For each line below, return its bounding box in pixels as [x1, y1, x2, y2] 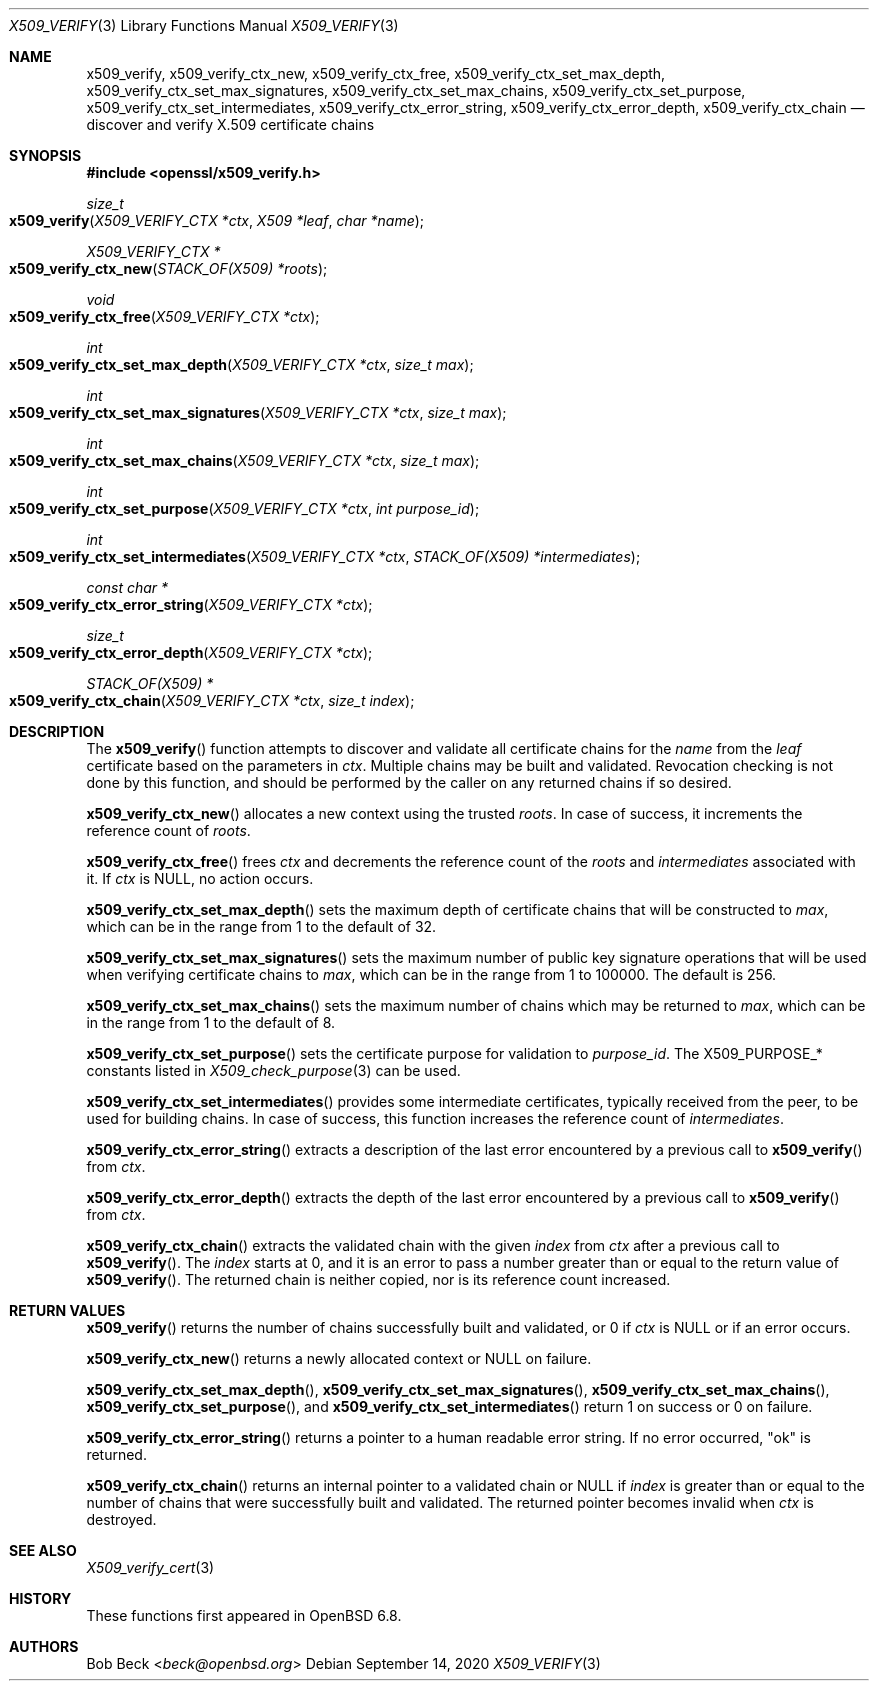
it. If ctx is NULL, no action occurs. [86, 870, 314, 887]
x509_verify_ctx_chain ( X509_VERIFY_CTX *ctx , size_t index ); [9, 692, 415, 709]
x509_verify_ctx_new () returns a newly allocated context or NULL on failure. [86, 1350, 592, 1367]
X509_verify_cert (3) [86, 1559, 215, 1576]
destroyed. [86, 1511, 157, 1528]
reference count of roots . [86, 822, 251, 839]
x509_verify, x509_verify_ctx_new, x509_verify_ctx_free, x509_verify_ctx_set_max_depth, [86, 65, 666, 82]
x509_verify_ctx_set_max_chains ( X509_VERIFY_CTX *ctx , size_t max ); [9, 452, 480, 469]
